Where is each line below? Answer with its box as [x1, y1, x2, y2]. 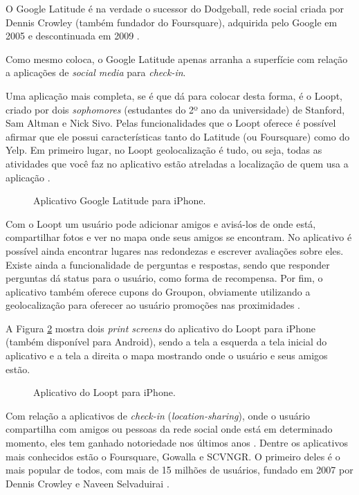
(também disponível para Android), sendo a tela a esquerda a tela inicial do [6, 334, 327, 349]
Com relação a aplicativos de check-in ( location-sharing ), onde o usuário [6, 408, 311, 422]
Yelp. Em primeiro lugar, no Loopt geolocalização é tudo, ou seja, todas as [6, 143, 322, 157]
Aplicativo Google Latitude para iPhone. [33, 193, 206, 208]
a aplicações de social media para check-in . [6, 65, 186, 80]
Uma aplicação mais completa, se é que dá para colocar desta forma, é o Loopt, [6, 88, 342, 102]
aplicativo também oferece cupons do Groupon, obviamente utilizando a [6, 284, 311, 298]
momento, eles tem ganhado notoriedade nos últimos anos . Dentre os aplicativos [6, 435, 348, 450]
